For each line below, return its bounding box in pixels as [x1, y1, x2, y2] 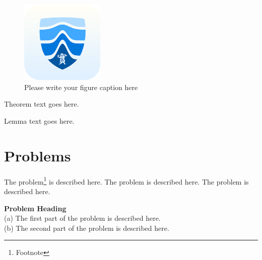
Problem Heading [4, 203, 67, 213]
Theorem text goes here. [4, 99, 79, 109]
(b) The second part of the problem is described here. [4, 222, 169, 233]
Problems [4, 145, 71, 165]
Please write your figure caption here [24, 81, 138, 92]
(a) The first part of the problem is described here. [4, 213, 161, 223]
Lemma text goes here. [4, 115, 75, 126]
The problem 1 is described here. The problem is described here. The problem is [4, 175, 249, 187]
